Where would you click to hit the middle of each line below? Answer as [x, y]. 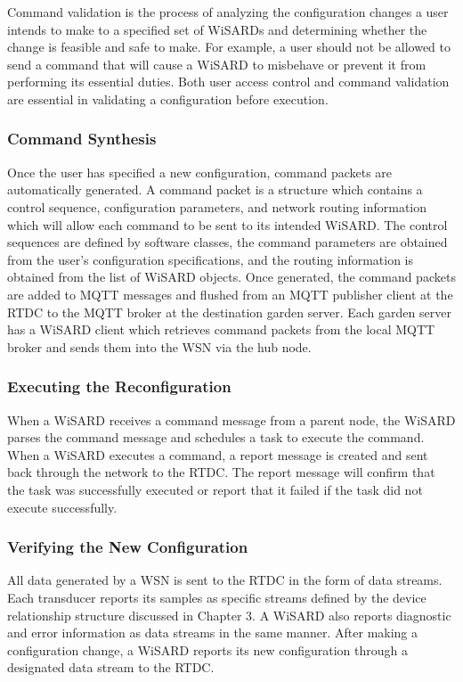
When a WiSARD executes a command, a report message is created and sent [218, 454]
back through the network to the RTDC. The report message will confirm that [221, 472]
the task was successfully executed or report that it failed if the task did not [215, 489]
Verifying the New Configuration [128, 547]
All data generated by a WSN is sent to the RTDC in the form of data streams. [225, 580]
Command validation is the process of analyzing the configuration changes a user [228, 12]
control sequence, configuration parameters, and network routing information [217, 206]
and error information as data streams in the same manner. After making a [213, 633]
